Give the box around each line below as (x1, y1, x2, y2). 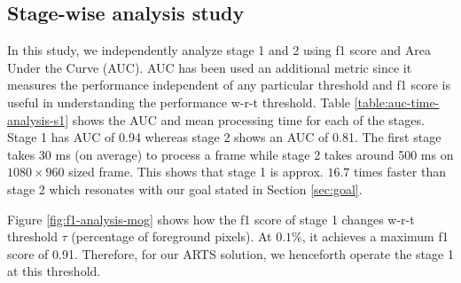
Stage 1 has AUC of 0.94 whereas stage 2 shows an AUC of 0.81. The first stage (7, 128, 441, 146)
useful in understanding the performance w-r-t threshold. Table (7, 92, 351, 111)
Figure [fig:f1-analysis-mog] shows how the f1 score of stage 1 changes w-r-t (7, 209, 415, 228)
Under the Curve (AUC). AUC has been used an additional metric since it (7, 58, 412, 76)
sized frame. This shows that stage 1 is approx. (68, 162, 324, 181)
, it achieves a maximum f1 (301, 227, 449, 246)
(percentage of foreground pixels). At (71, 227, 272, 246)
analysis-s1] (7, 110, 69, 129)
